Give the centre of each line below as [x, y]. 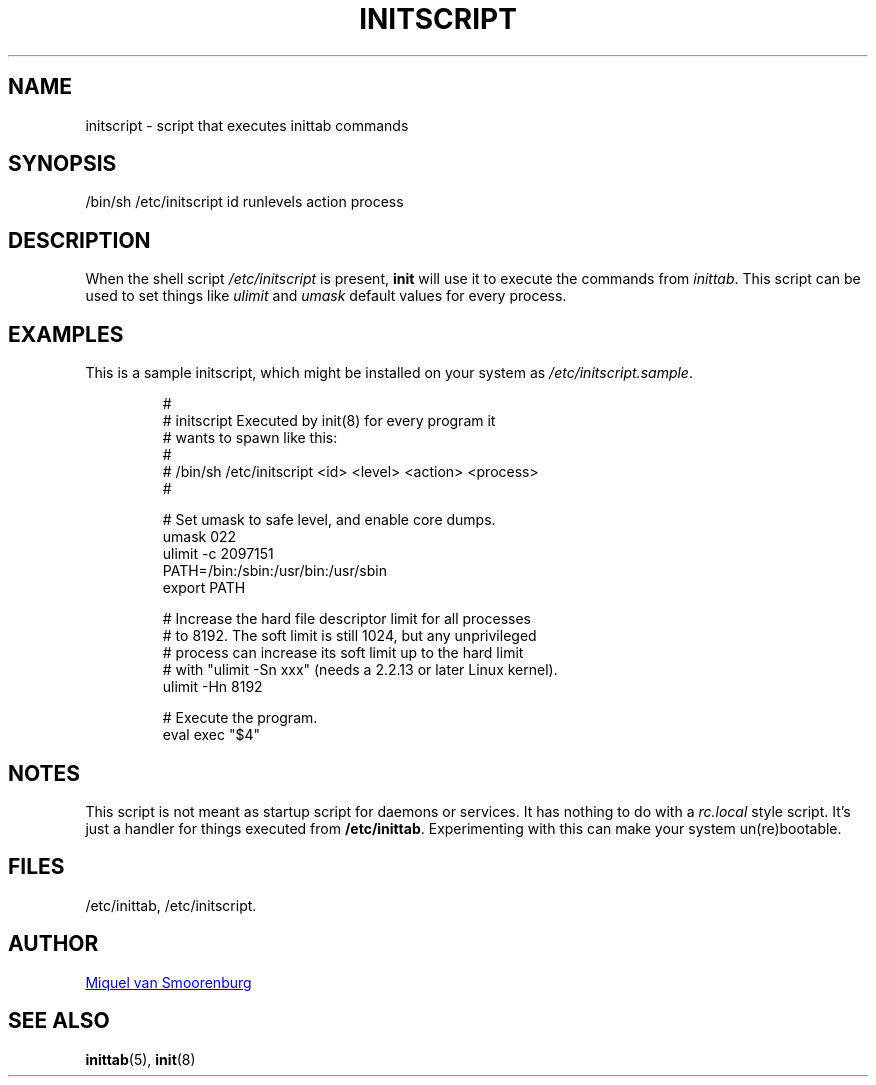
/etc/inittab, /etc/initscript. [171, 905]
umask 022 [199, 537]
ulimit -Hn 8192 [212, 687]
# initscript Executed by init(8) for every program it [329, 421]
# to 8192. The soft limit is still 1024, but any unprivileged [349, 636]
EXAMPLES [66, 334]
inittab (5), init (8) [140, 1059]
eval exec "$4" [211, 735]
